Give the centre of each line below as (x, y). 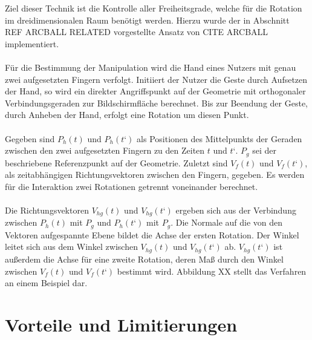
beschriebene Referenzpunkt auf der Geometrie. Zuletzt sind (116, 162)
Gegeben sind (30, 138)
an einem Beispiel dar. (46, 283)
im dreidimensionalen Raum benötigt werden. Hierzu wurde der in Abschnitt (147, 20)
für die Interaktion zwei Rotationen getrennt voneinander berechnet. (132, 186)
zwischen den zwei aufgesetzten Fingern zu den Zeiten (105, 150)
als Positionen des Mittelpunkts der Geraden (219, 138)
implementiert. (32, 43)
